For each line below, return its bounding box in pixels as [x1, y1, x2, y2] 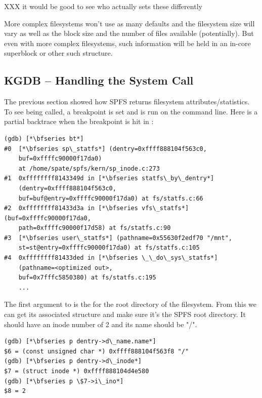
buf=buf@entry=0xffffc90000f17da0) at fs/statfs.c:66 [18, 194, 203, 202]
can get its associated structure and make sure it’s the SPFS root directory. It [4, 309, 246, 320]
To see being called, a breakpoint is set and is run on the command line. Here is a [4, 106, 258, 116]
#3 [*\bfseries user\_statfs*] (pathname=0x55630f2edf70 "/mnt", [4, 234, 233, 242]
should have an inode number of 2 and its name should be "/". [4, 319, 197, 329]
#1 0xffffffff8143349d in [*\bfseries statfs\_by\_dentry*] [4, 175, 214, 182]
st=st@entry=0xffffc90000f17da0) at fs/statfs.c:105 [18, 244, 200, 252]
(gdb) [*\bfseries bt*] [4, 135, 84, 142]
